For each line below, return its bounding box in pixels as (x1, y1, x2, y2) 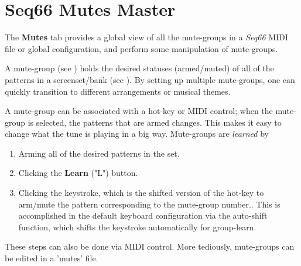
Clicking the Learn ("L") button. (18, 167, 138, 179)
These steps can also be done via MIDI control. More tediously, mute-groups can (5, 240, 295, 253)
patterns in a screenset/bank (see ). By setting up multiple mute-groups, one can (5, 73, 295, 85)
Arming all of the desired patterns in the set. (18, 147, 180, 159)
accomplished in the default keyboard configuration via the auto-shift (18, 209, 268, 222)
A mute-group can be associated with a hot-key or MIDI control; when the (5, 105, 273, 117)
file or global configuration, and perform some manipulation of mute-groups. (5, 42, 278, 54)
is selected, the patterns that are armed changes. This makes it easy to (28, 116, 282, 128)
